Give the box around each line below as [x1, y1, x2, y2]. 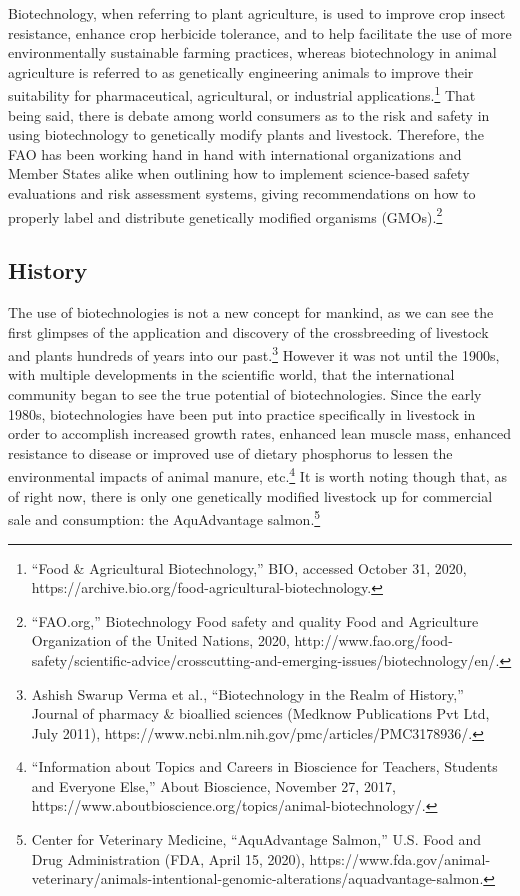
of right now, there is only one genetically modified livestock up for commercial [8, 485, 493, 506]
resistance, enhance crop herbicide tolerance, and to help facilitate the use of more [8, 22, 512, 43]
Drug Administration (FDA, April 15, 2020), [31, 848, 305, 869]
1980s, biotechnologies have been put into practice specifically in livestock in [8, 403, 476, 424]
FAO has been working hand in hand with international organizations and [8, 143, 462, 164]
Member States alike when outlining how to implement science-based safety [8, 163, 470, 184]
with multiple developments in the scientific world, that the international [8, 364, 455, 385]
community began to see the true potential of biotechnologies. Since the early [8, 384, 482, 405]
